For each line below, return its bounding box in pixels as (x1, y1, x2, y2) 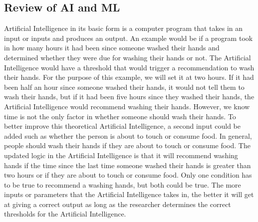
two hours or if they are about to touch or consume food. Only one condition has (4, 170, 252, 180)
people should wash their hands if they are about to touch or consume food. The (4, 140, 251, 151)
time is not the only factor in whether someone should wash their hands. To (4, 111, 236, 121)
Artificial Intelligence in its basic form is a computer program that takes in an (4, 23, 243, 33)
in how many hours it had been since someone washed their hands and (4, 42, 220, 53)
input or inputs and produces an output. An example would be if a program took (4, 32, 253, 43)
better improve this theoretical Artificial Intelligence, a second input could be (4, 121, 241, 131)
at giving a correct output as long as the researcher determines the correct (4, 199, 231, 209)
